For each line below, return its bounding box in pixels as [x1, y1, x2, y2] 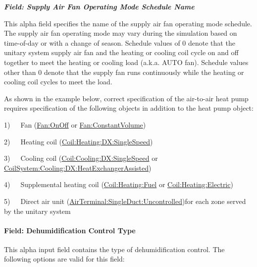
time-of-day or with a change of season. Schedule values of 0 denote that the [4, 37, 235, 48]
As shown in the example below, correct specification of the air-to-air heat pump [4, 93, 249, 103]
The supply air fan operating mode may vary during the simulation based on [4, 28, 237, 38]
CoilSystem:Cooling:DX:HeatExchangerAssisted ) [4, 162, 152, 173]
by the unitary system [4, 205, 71, 216]
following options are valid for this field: [4, 254, 125, 264]
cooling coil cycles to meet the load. [4, 76, 112, 87]
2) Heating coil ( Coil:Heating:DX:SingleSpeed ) [4, 136, 153, 146]
